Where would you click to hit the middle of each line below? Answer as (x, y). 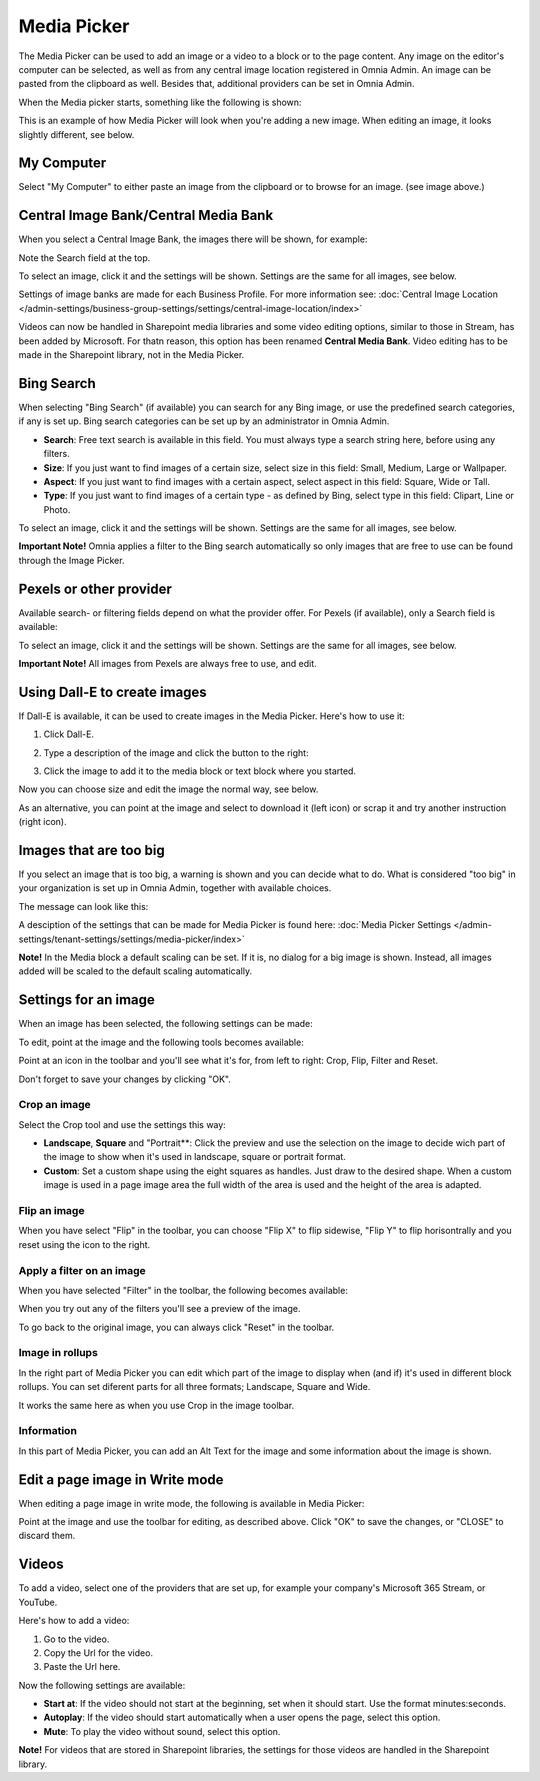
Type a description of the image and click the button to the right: (176, 752)
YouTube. (38, 1602)
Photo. (57, 509)
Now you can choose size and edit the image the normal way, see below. (168, 789)
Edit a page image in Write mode (121, 1479)
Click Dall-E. (69, 734)
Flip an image (51, 1210)
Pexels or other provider (95, 588)
